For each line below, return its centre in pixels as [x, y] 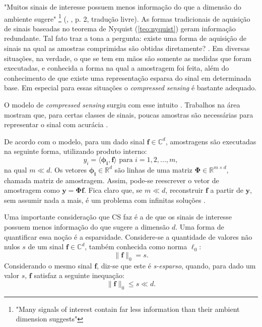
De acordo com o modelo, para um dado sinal [74, 141]
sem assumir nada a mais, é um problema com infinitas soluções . [105, 200]
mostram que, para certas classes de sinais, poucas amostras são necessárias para [129, 114]
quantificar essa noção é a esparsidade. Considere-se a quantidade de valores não [128, 236]
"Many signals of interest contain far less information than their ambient [128, 309]
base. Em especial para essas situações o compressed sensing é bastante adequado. [130, 88]
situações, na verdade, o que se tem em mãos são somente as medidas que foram [128, 58]
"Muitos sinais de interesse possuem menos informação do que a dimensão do [123, 7]
